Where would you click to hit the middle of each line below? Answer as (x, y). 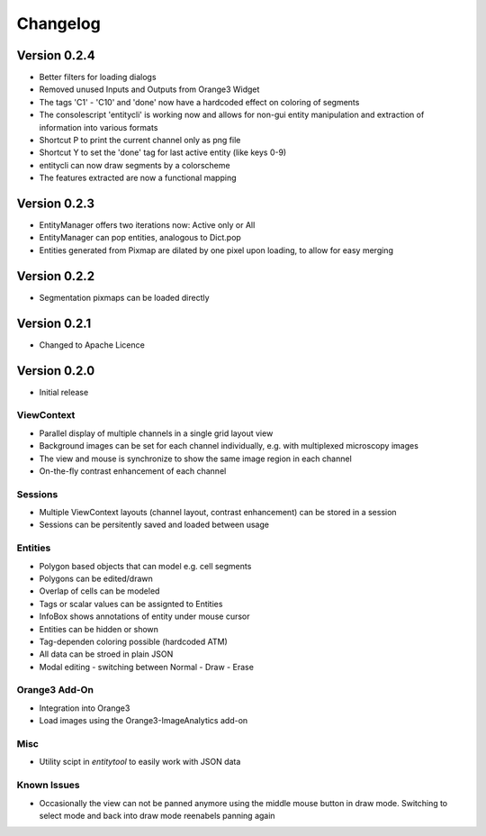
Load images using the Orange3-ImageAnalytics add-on (144, 721)
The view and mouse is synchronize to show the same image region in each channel (196, 459)
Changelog (58, 23)
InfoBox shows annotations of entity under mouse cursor (144, 616)
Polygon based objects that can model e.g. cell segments (145, 566)
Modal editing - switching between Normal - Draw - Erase (146, 667)
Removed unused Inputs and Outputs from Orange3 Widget (149, 89)
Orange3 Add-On (55, 690)
